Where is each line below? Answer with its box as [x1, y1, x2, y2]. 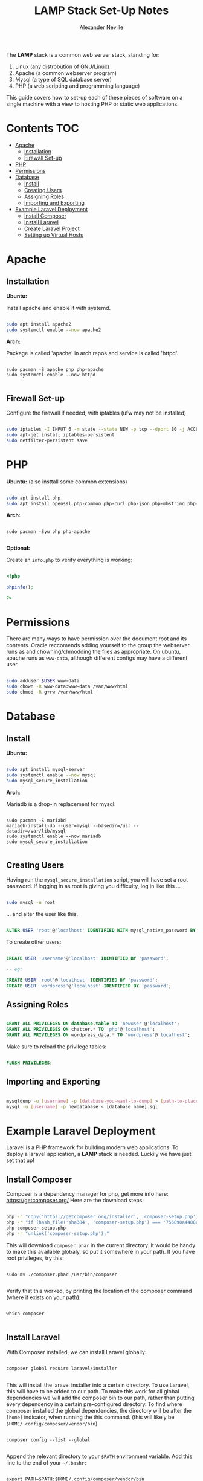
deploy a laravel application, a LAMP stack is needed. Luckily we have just [6, 1150, 192, 1158]
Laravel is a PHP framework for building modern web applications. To [6, 1144, 179, 1151]
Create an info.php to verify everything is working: [6, 556, 133, 563]
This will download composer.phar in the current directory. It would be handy [6, 1241, 196, 1248]
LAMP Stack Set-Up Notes [34, 4, 169, 18]
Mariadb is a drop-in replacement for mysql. [6, 800, 116, 807]
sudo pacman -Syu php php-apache [6, 528, 91, 535]
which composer [6, 1311, 45, 1317]
